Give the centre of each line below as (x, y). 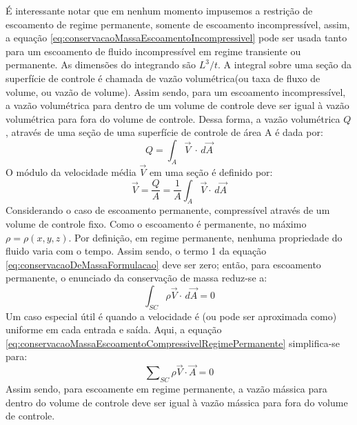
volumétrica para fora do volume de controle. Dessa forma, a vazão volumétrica (173, 118)
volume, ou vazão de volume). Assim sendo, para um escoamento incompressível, (176, 91)
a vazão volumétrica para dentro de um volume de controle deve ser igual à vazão (177, 105)
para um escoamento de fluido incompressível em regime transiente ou (153, 51)
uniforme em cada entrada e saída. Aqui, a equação (114, 329)
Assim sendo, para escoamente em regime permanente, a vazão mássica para (166, 389)
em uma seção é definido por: (211, 171)
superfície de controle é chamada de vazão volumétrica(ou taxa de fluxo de (163, 78)
